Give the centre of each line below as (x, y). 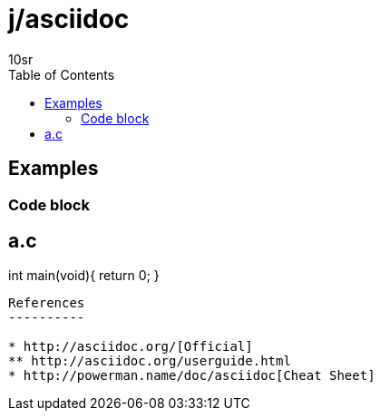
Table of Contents (62, 74)
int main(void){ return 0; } (84, 276)
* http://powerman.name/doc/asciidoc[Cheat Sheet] (192, 376)
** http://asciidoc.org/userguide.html (150, 361)
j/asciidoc (69, 19)
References (47, 303)
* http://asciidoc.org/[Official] (131, 347)
